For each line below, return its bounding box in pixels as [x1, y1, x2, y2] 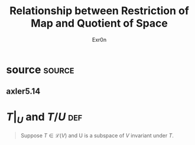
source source [6, 63, 75, 76]
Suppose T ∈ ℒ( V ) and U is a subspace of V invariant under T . [20, 131, 174, 139]
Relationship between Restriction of [9, 4, 189, 18]
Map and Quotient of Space [30, 17, 168, 30]
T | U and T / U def [6, 110, 83, 126]
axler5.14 [6, 87, 41, 97]
